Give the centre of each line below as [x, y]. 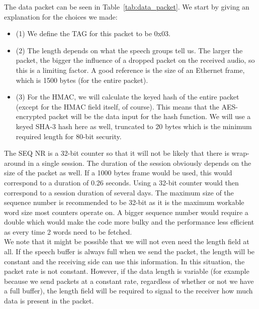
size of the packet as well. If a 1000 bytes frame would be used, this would [118, 173]
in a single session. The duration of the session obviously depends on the [140, 163]
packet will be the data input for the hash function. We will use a [150, 116]
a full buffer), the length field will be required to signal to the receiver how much [128, 291]
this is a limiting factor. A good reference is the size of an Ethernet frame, [130, 70]
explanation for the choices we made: [61, 16]
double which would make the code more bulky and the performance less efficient [129, 222]
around [15, 163]
